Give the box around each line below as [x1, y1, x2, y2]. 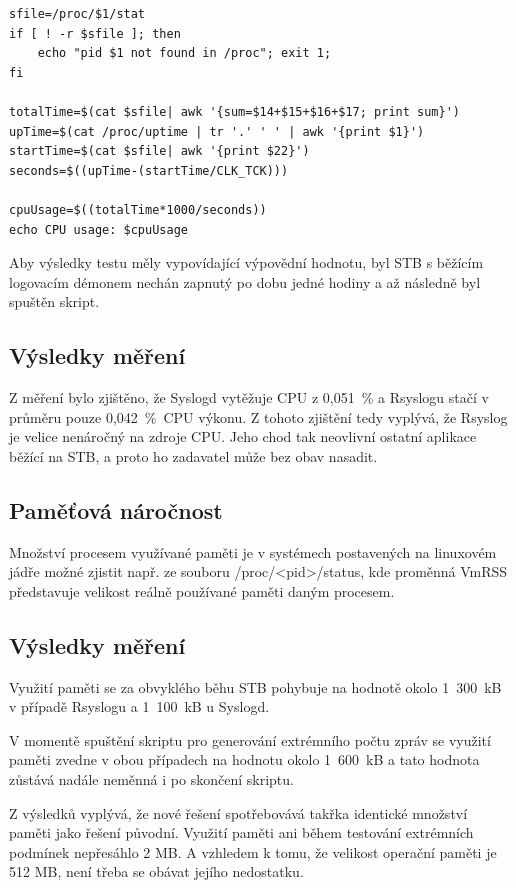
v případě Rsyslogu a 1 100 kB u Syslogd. [9, 696, 270, 717]
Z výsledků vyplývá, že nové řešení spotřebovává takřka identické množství [9, 802, 468, 823]
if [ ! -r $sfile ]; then [9, 26, 181, 41]
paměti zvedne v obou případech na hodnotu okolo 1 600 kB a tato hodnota [9, 749, 480, 770]
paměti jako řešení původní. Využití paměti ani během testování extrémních [9, 822, 474, 843]
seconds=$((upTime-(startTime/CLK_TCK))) [9, 163, 289, 178]
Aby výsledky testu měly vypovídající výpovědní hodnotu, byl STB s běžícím [9, 252, 484, 273]
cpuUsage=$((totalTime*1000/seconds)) [9, 202, 267, 217]
